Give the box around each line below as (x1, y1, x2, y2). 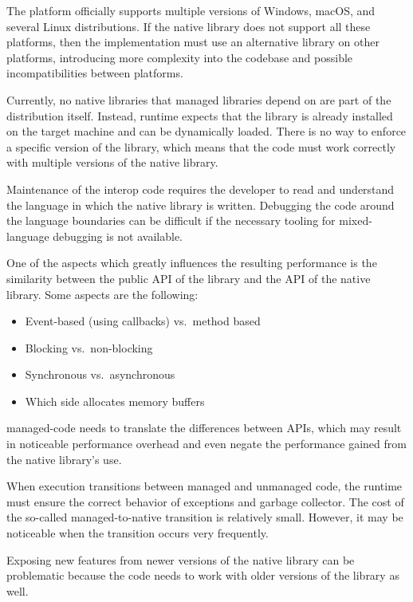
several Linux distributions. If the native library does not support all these (6, 18, 371, 34)
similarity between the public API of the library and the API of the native (6, 270, 371, 286)
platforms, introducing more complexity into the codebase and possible (6, 49, 353, 65)
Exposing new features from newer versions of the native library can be (6, 551, 355, 568)
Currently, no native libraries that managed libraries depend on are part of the (6, 91, 391, 108)
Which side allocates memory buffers (25, 392, 205, 409)
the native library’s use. (6, 451, 122, 467)
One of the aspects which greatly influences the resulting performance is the (6, 254, 377, 271)
